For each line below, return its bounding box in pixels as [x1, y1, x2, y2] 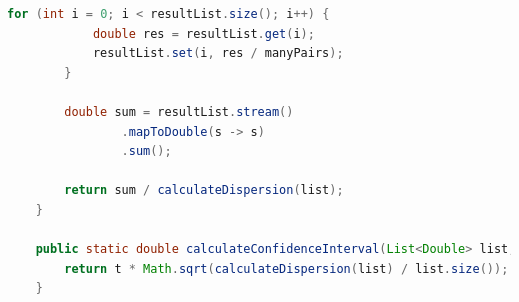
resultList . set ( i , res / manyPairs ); [92, 46, 344, 61]
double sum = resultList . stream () [64, 104, 294, 119]
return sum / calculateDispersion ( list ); [64, 183, 344, 198]
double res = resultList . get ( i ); [92, 26, 315, 41]
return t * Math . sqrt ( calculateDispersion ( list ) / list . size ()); [64, 261, 509, 276]
